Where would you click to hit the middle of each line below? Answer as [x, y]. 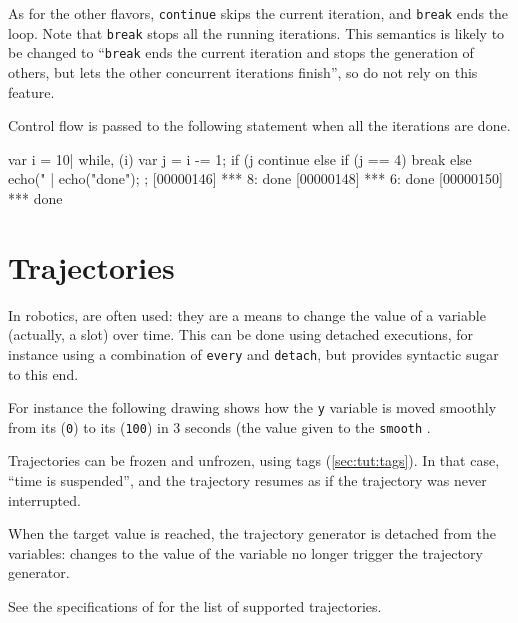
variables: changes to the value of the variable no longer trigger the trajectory [245, 552]
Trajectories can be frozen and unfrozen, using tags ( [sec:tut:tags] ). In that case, [254, 460]
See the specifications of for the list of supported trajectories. [195, 605]
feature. [31, 91]
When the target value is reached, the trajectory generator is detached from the [252, 533]
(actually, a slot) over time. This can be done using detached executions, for [241, 334]
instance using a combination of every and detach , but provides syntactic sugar [253, 353]
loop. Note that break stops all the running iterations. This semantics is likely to [256, 32]
